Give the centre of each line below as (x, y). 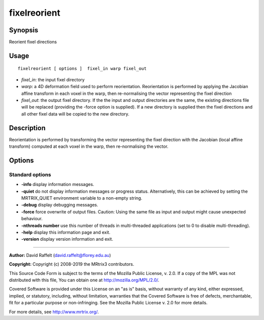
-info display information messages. (58, 184)
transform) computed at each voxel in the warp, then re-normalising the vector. (89, 146)
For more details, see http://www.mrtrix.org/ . (54, 312)
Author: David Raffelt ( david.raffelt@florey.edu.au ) (60, 255)
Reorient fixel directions (33, 42)
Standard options (30, 175)
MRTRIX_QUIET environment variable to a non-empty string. (82, 198)
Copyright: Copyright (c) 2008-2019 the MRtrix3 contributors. (72, 264)
